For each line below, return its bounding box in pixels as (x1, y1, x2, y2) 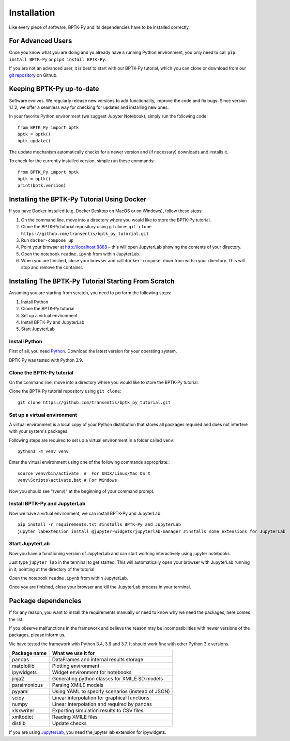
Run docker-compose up (21, 237, 74, 243)
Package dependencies (9, 597, 82, 605)
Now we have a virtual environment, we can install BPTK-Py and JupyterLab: (9, 510, 162, 516)
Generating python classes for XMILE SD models (52, 675, 163, 682)
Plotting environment (52, 663, 100, 670)
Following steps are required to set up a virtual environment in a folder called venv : (9, 437, 175, 443)
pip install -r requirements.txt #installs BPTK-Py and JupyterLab (17, 522, 181, 527)
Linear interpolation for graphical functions (52, 694, 150, 701)
